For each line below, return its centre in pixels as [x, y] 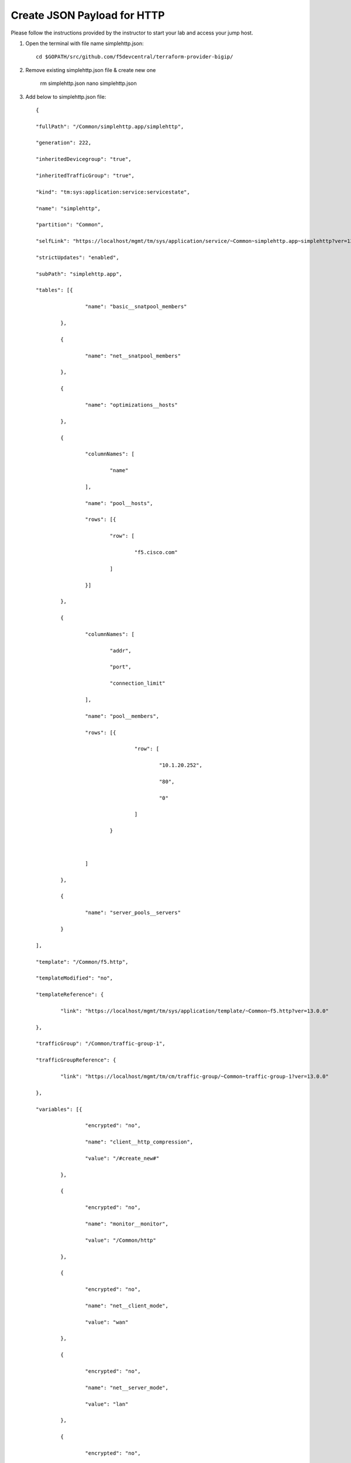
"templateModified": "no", [75, 978]
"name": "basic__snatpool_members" [136, 307]
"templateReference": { [70, 995]
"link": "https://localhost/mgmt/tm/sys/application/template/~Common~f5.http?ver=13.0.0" [195, 1011]
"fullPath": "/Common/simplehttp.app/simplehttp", [110, 126]
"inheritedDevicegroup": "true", [84, 159]
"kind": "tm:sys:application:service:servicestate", [113, 192]
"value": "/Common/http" [121, 1240]
